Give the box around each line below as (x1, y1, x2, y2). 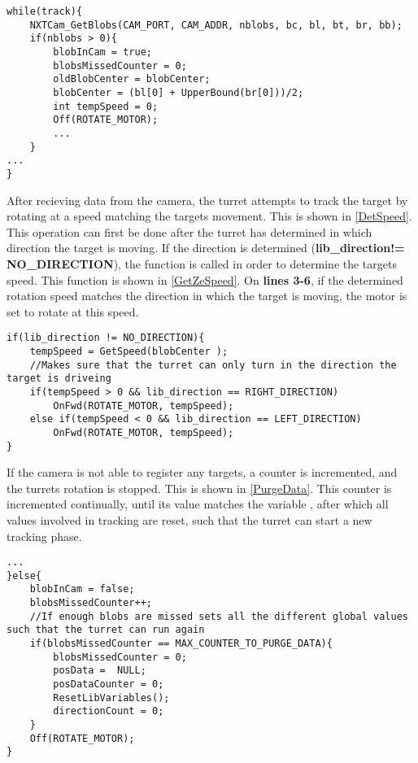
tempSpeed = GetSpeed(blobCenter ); (29, 345, 229, 357)
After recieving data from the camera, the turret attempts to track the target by (7, 191, 408, 208)
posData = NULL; (53, 665, 146, 677)
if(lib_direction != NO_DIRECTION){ (7, 332, 205, 344)
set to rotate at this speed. (7, 303, 139, 320)
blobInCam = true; (53, 46, 152, 58)
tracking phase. (7, 527, 82, 544)
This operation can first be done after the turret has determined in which (7, 223, 372, 240)
